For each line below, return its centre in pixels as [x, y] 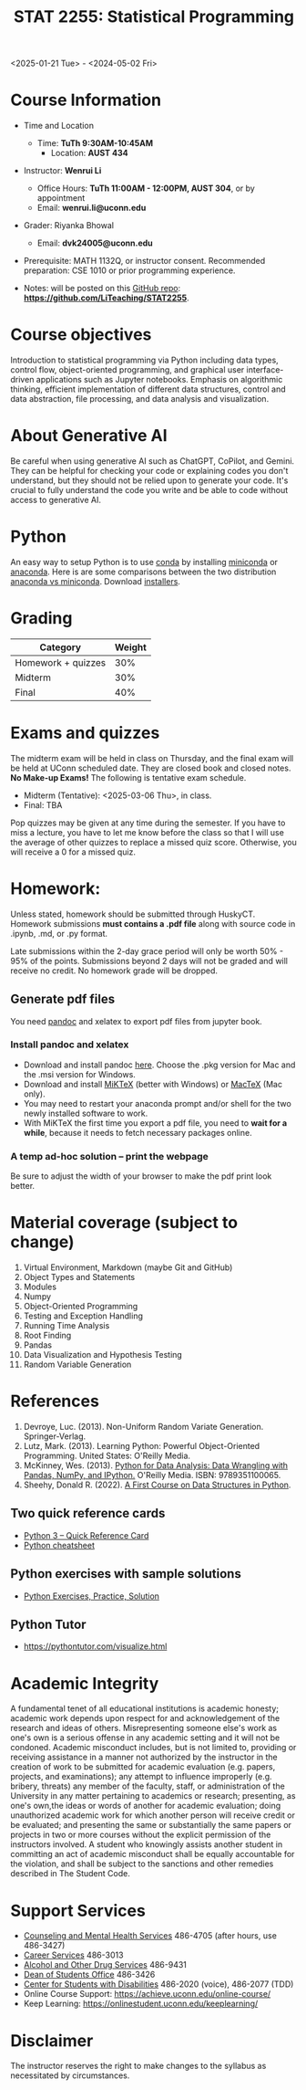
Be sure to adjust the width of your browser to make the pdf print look [141, 1176]
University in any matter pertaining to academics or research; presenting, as [153, 1796]
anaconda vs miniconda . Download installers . [96, 581]
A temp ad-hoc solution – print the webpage [109, 1156]
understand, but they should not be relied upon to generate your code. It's [149, 480]
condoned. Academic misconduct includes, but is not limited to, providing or [153, 1748]
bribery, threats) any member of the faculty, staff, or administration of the [148, 1786]
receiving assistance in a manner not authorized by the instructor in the [144, 1757]
